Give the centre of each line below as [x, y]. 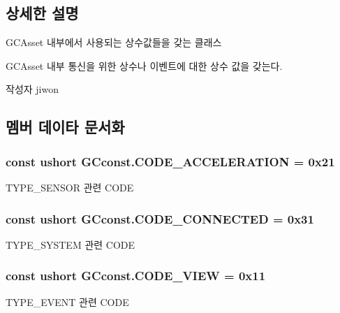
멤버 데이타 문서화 [65, 127]
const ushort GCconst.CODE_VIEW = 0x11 [136, 276]
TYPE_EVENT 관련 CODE [67, 301]
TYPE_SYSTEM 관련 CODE [71, 244]
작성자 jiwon [32, 89]
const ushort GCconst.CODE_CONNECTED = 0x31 [160, 218]
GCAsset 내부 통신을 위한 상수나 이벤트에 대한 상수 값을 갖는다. [144, 65]
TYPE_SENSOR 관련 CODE [70, 187]
